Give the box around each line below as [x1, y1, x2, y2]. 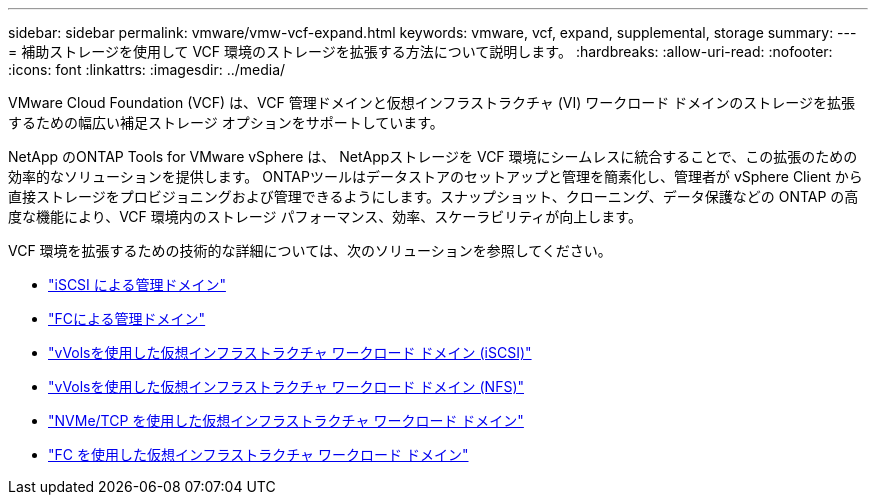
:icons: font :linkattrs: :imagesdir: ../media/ [8, 61, 286, 78]
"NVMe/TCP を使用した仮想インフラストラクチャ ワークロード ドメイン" [48, 412, 524, 429]
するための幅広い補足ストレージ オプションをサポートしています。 [8, 114, 444, 131]
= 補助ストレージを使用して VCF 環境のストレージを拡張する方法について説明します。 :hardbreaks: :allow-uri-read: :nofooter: [8, 43, 833, 60]
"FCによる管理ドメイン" [48, 310, 206, 327]
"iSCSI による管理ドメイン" [48, 276, 226, 293]
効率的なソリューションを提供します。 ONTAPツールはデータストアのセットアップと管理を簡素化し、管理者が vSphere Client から [8, 168, 863, 185]
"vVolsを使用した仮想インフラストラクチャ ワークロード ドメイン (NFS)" [48, 378, 525, 395]
